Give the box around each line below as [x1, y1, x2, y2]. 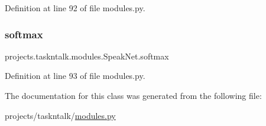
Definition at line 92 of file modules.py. [5, 2, 145, 14]
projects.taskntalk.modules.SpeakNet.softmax [5, 49, 169, 62]
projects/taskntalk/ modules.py [5, 109, 116, 121]
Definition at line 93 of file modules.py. [5, 69, 145, 82]
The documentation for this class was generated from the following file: [5, 89, 262, 101]
